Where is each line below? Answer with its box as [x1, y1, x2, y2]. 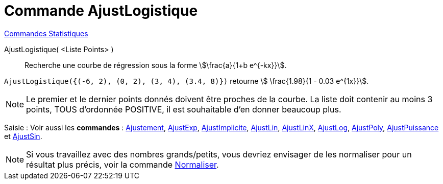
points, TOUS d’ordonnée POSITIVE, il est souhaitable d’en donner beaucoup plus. [26, 104, 341, 114]
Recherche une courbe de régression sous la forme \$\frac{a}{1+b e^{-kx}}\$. [24, 60, 287, 70]
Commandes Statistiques [4, 29, 88, 38]
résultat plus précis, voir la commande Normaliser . [26, 159, 219, 170]
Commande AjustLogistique [4, 2, 198, 19]
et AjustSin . [4, 131, 42, 141]
